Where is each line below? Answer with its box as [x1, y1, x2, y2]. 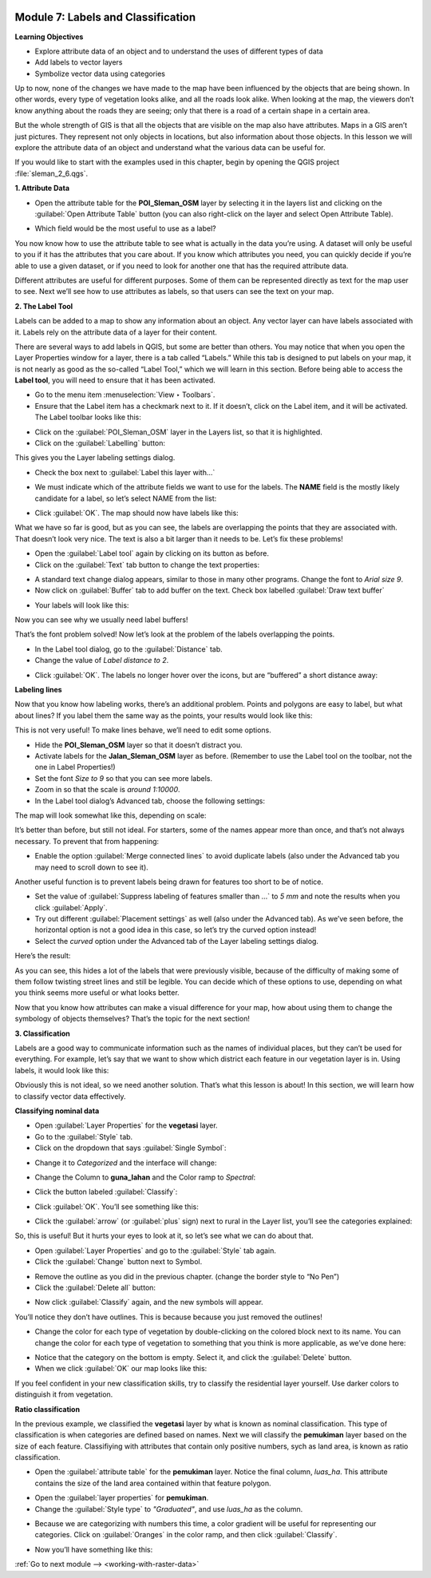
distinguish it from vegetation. [14, 1390, 113, 1399]
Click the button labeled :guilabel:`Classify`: [34, 1187, 178, 1197]
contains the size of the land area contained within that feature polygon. [34, 1478, 271, 1488]
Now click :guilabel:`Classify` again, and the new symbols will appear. [34, 1298, 263, 1307]
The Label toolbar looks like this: [34, 412, 141, 422]
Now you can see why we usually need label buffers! [14, 615, 188, 624]
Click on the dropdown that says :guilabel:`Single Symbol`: [34, 1143, 227, 1153]
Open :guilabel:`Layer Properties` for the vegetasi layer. [34, 1120, 219, 1130]
